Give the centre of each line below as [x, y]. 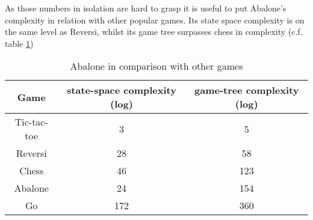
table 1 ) [19, 43]
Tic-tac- [31, 122]
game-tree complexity [247, 90]
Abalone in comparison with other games [156, 66]
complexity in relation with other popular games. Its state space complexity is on [155, 20]
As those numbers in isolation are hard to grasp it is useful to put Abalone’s [146, 8]
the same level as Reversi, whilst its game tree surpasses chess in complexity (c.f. [154, 32]
